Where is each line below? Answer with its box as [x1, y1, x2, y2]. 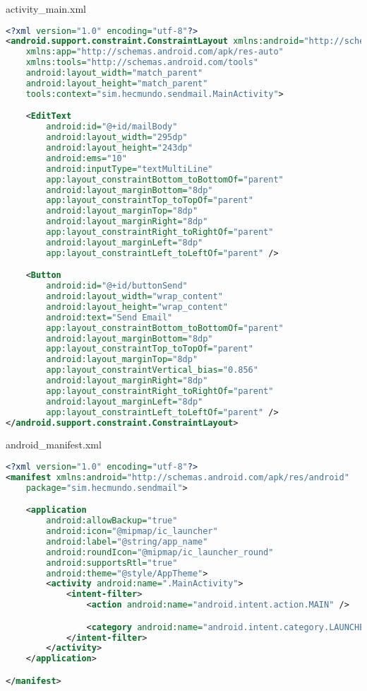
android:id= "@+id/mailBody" [46, 122, 178, 132]
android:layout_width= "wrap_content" [46, 291, 223, 302]
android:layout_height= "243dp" [46, 143, 193, 153]
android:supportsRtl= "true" [46, 557, 178, 568]
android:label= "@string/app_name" [46, 536, 208, 547]
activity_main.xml [6, 1, 86, 16]
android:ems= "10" [46, 153, 127, 163]
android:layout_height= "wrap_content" [46, 301, 228, 312]
